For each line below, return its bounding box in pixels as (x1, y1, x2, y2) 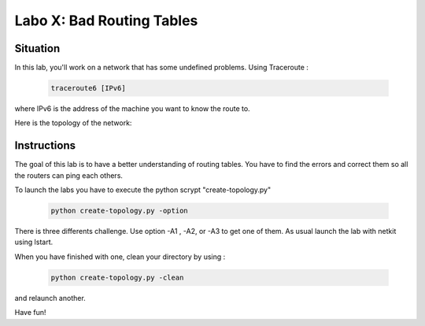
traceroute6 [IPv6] (50, 83, 126, 93)
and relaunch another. (14, 293, 86, 302)
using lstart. (14, 237, 54, 247)
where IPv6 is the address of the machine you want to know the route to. (14, 104, 251, 113)
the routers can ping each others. (14, 170, 124, 180)
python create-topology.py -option (50, 206, 188, 216)
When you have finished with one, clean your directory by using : (14, 252, 226, 261)
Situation (14, 42, 61, 55)
